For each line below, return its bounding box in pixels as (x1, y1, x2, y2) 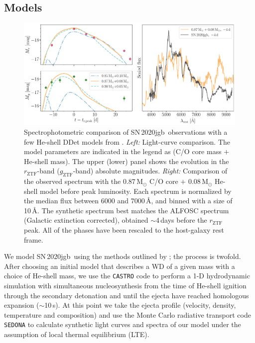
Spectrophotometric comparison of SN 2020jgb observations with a (24, 126, 228, 137)
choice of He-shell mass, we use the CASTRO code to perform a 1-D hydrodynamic (4, 270, 250, 281)
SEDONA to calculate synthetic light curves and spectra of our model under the (4, 319, 241, 330)
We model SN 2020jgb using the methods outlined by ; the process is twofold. (4, 251, 241, 261)
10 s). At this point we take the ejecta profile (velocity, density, (44, 300, 236, 310)
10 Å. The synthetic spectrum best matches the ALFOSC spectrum (24, 205, 229, 215)
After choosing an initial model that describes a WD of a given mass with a (4, 260, 235, 271)
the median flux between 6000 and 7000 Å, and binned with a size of (24, 195, 233, 206)
